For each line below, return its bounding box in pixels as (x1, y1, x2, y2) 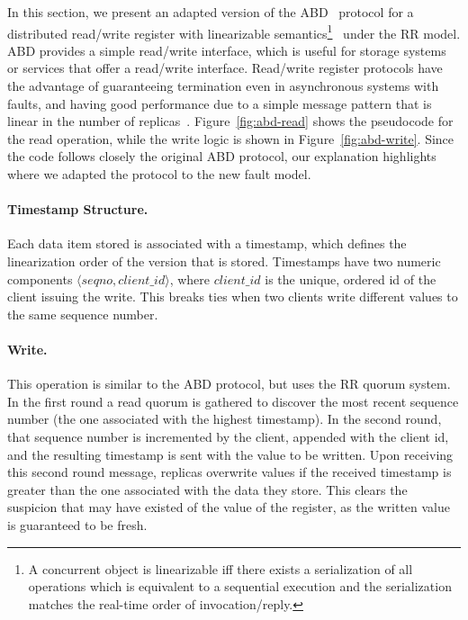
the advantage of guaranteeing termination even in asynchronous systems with (7, 76, 439, 95)
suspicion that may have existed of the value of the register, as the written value (7, 498, 451, 517)
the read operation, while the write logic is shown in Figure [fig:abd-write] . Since (7, 129, 454, 148)
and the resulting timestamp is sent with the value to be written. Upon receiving (7, 445, 454, 463)
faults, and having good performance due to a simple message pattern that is (7, 94, 432, 112)
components (7, 269, 73, 288)
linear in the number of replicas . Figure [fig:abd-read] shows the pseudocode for (7, 112, 454, 130)
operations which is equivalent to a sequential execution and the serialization (28, 577, 452, 596)
